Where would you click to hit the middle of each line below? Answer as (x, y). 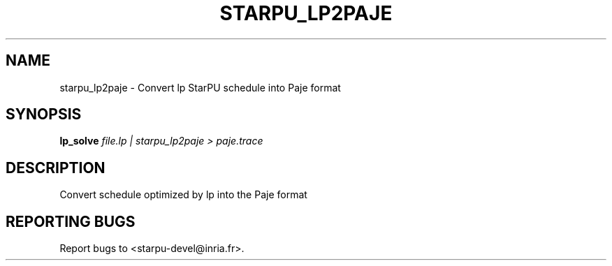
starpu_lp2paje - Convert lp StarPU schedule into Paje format (200, 87)
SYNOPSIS (44, 114)
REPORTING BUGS (71, 221)
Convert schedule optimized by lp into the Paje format (183, 195)
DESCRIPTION (56, 168)
